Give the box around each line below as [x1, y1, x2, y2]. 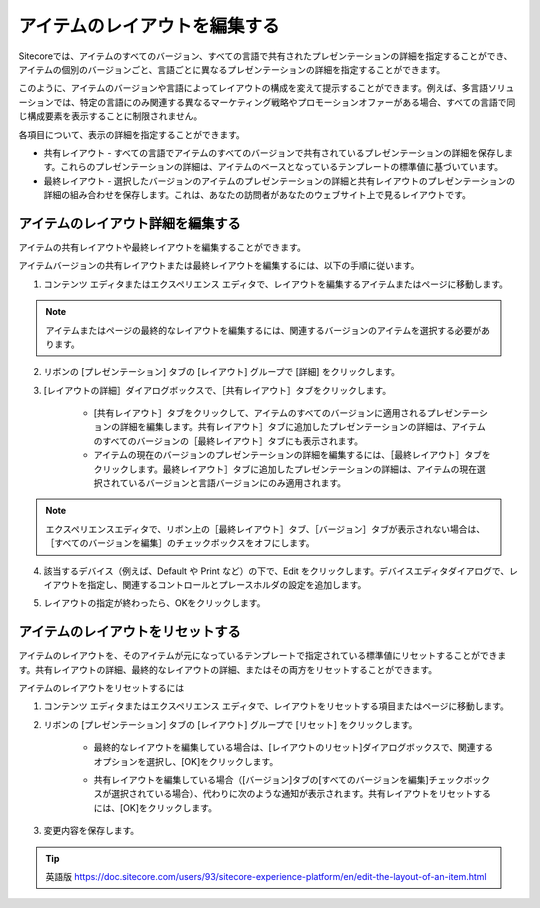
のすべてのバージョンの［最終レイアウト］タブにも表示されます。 [93, 435, 364, 447]
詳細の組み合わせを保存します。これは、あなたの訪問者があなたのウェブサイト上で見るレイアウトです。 [43, 189, 472, 201]
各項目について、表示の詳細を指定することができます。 [18, 128, 245, 140]
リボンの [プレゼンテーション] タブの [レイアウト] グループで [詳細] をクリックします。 [43, 366, 400, 378]
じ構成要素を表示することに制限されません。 [18, 110, 203, 122]
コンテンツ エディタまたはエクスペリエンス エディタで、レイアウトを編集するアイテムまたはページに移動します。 [43, 278, 509, 290]
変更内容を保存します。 [43, 825, 140, 837]
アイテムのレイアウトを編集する [18, 15, 280, 37]
